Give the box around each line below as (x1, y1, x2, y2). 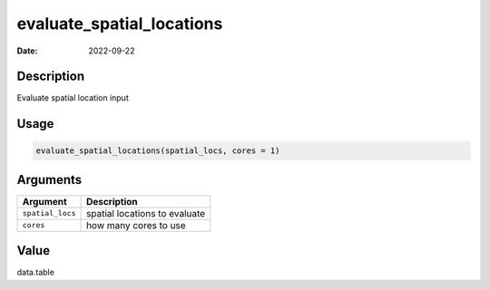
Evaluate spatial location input (16, 92, 129, 103)
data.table (16, 267, 54, 278)
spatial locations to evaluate (86, 207, 206, 219)
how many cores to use (86, 218, 186, 231)
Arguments (16, 172, 83, 188)
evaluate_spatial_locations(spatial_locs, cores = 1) (35, 146, 280, 156)
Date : (16, 45, 38, 56)
